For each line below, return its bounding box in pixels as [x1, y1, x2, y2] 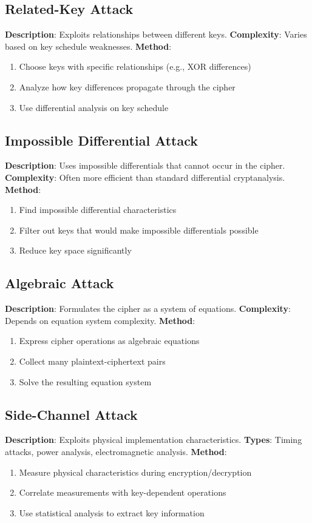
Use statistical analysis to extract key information [19, 506, 205, 519]
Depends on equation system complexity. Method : [5, 314, 195, 326]
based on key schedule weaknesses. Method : [5, 39, 172, 52]
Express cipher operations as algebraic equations [19, 334, 200, 347]
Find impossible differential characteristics [19, 203, 177, 216]
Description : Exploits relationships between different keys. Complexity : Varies [5, 28, 307, 41]
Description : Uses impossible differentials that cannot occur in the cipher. [5, 159, 285, 172]
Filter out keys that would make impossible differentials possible [19, 223, 259, 236]
